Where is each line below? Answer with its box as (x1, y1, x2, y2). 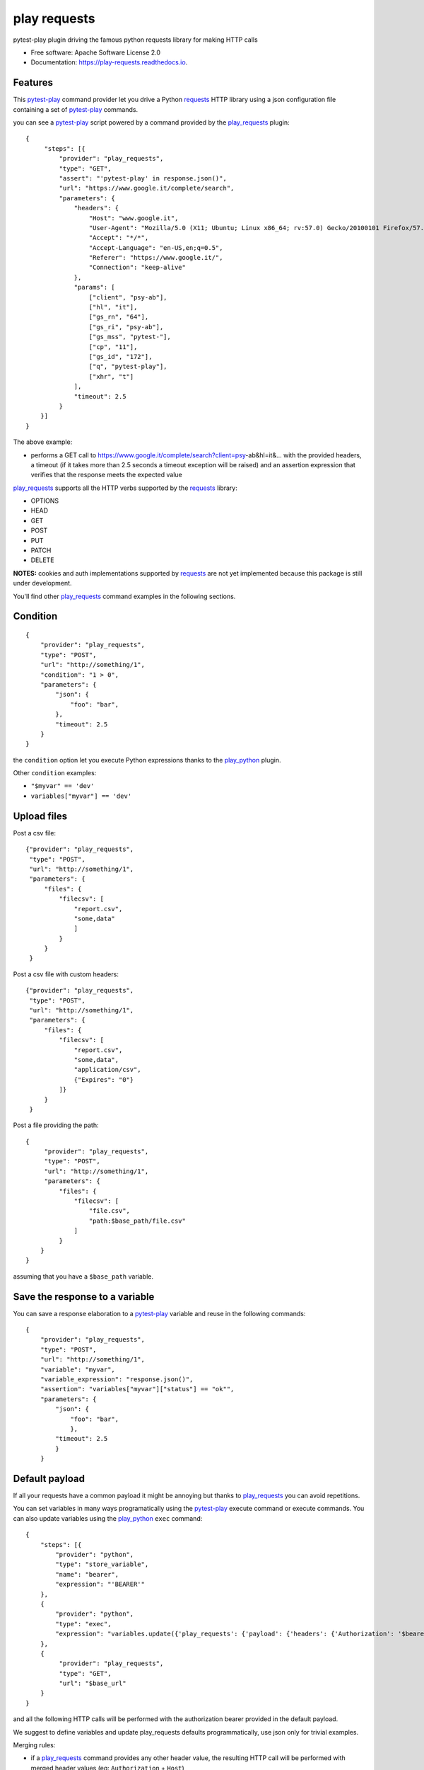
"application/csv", (73, 1066, 141, 1074)
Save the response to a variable (13, 1291, 155, 1303)
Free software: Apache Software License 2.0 (30, 48, 161, 57)
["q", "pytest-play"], (88, 362, 167, 371)
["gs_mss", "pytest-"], (88, 333, 171, 341)
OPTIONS (30, 496, 59, 506)
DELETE (30, 556, 54, 564)
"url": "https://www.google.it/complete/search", (59, 184, 235, 193)
